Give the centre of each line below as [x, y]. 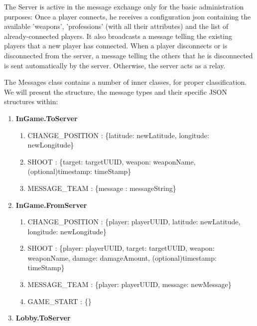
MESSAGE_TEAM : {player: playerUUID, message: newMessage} [129, 284]
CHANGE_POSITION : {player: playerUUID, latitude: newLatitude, [134, 222]
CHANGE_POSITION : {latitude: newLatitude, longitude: [118, 135]
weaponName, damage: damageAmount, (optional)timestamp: [122, 257]
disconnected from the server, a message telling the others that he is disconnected [128, 55]
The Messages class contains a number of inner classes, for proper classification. [126, 82]
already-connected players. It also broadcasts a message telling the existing [118, 36]
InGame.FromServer [51, 205]
